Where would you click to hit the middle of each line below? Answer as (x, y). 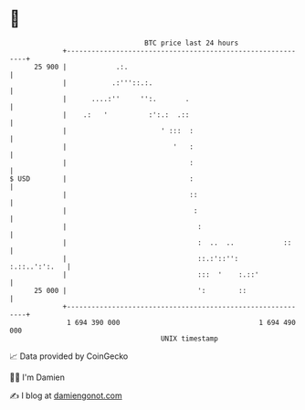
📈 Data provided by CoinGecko (69, 356)
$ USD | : (102, 179)
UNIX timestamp (189, 338)
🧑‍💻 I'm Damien (37, 377)
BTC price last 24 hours (192, 43)
